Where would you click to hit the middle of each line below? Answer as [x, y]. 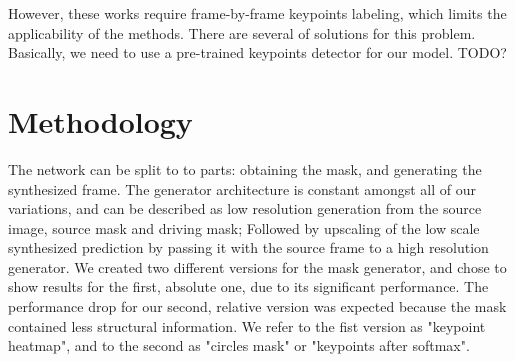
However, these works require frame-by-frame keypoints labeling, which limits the [257, 13]
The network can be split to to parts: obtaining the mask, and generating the [245, 168]
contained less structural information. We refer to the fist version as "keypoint [247, 325]
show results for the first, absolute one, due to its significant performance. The [248, 286]
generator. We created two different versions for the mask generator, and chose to [257, 266]
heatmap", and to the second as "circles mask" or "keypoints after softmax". [239, 345]
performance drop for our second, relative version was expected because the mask [257, 306]
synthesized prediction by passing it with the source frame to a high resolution [248, 247]
